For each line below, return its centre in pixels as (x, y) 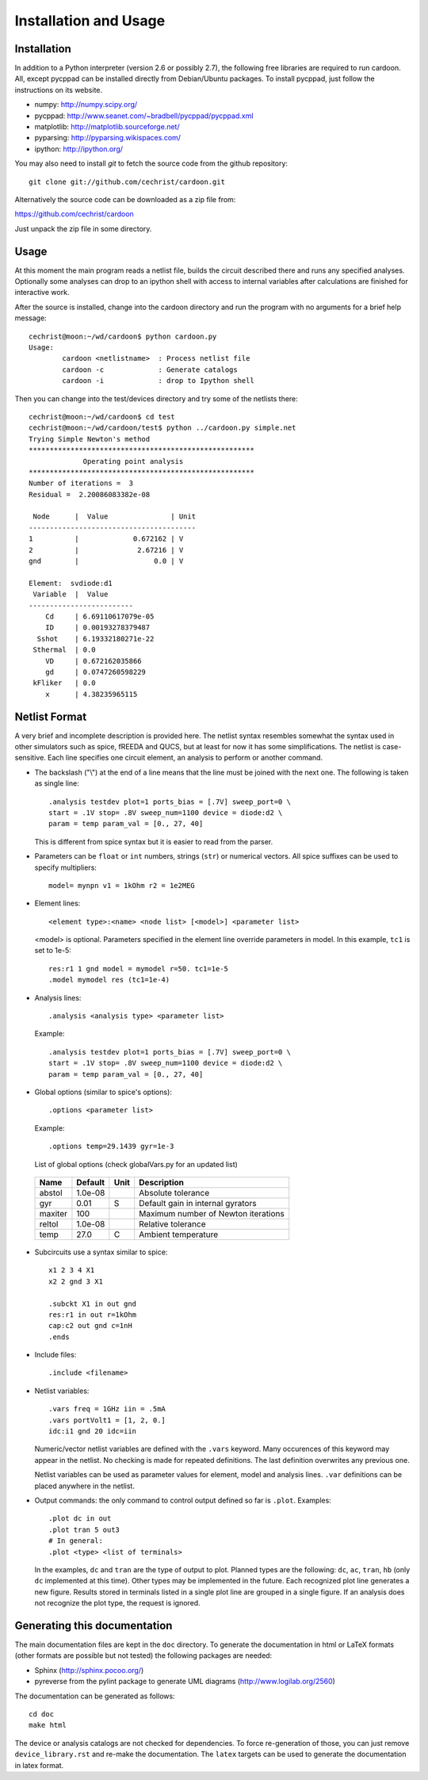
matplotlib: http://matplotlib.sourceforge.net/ (107, 127)
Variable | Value (71, 594)
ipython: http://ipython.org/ (78, 149)
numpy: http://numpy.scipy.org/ (86, 105)
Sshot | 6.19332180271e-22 (96, 639)
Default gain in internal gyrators (198, 1203)
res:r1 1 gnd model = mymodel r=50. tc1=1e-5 (139, 968)
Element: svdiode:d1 (71, 583)
